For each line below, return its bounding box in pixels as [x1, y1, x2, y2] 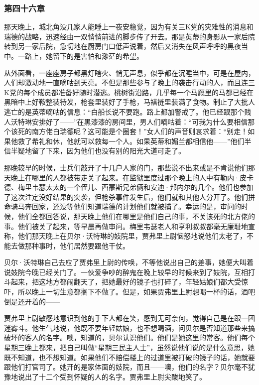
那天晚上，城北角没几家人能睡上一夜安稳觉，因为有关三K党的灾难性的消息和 [4, 21, 254, 32]
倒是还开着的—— [4, 296, 60, 306]
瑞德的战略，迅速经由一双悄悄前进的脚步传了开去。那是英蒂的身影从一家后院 [4, 31, 255, 41]
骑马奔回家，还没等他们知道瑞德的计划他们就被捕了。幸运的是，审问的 [10, 201, 241, 212]
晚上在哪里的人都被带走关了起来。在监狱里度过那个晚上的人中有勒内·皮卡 [10, 172, 254, 182]
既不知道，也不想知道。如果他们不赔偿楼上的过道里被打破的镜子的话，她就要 [4, 352, 255, 362]
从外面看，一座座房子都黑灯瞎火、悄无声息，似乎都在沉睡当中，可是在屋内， [4, 67, 255, 78]
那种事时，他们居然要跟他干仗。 [24, 240, 129, 251]
